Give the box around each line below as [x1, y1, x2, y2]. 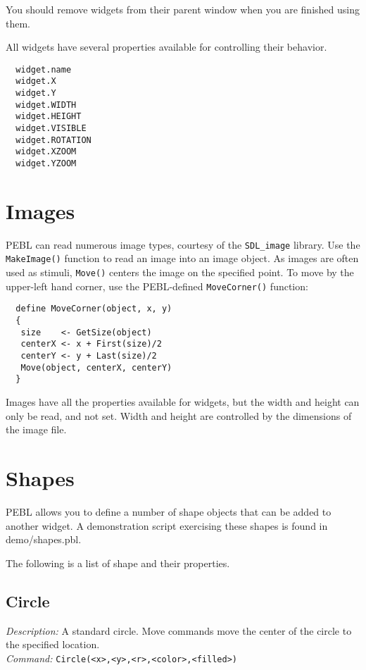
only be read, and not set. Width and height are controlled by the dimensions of [6, 408, 352, 423]
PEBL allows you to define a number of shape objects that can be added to [6, 504, 332, 519]
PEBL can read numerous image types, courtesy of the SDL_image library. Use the [6, 237, 360, 252]
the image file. [6, 422, 67, 437]
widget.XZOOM [15, 147, 77, 157]
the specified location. [6, 637, 100, 652]
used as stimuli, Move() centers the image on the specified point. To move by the [6, 265, 354, 280]
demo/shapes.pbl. [6, 532, 82, 547]
